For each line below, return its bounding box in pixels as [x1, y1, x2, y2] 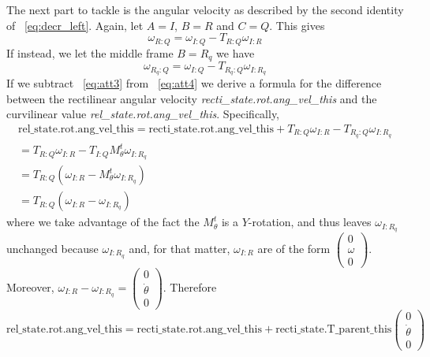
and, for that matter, [129, 240, 230, 257]
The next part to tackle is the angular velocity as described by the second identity [6, 2, 404, 17]
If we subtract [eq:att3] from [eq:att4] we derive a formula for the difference [6, 74, 382, 91]
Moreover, [6, 278, 54, 295]
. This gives [269, 17, 325, 33]
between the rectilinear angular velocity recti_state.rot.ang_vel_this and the [6, 90, 377, 106]
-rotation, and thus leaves [248, 214, 372, 230]
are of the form [257, 240, 331, 257]
